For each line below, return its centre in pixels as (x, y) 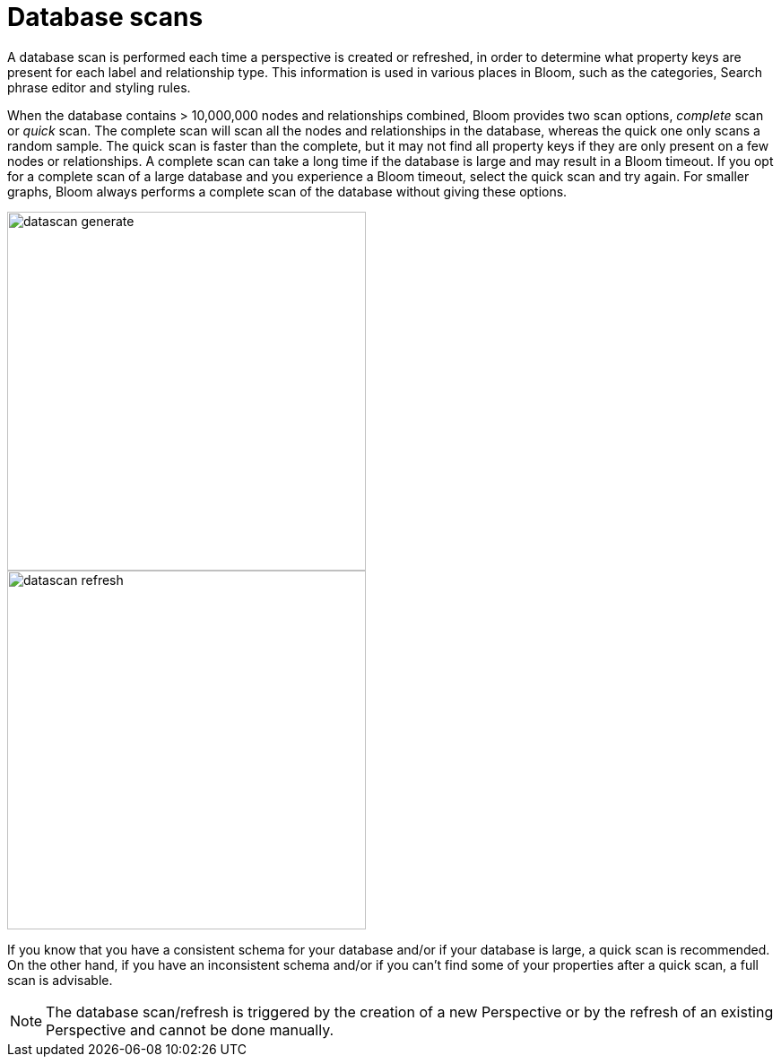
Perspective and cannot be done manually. (190, 1029)
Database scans (105, 17)
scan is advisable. (60, 980)
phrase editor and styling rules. (99, 87)
